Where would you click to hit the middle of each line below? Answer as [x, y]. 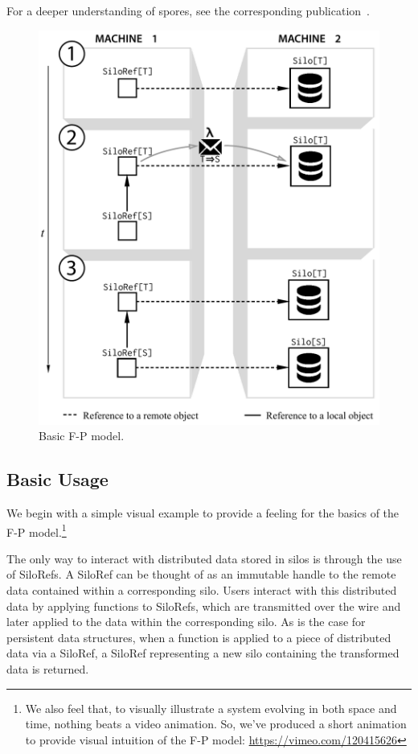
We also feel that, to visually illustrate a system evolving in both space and [211, 708]
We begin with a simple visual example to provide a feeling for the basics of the [203, 513]
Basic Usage [57, 479]
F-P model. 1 [37, 530]
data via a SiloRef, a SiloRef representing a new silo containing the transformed [203, 653]
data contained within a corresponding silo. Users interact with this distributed [202, 590]
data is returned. [48, 669]
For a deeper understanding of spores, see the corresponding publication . [188, 10]
